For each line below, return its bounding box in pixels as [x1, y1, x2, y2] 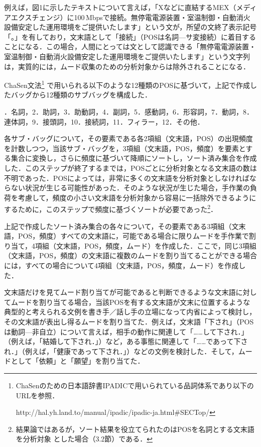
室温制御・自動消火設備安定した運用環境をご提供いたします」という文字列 [4, 51, 250, 61]
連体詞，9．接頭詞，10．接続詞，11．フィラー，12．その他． [4, 116, 204, 127]
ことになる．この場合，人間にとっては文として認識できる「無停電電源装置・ [4, 41, 256, 52]
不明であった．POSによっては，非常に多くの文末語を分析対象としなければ [4, 172, 249, 183]
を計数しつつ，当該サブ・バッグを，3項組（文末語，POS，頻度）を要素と [4, 143, 246, 153]
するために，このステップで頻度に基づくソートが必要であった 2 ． [4, 202, 218, 214]
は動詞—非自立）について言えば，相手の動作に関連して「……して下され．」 [4, 326, 248, 337]
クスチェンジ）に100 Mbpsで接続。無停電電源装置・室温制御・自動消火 [18, 12, 250, 22]
